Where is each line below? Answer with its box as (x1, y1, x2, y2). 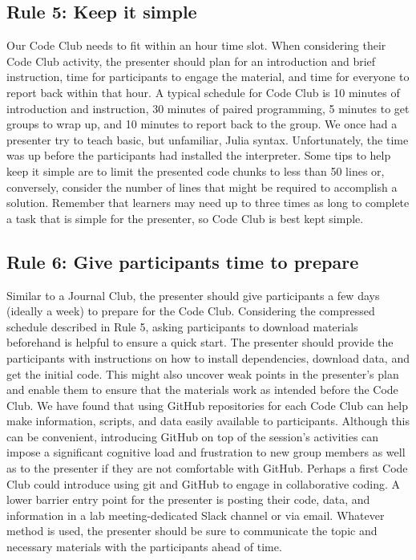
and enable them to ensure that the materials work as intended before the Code (6, 381, 398, 398)
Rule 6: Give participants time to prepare (6, 249, 359, 274)
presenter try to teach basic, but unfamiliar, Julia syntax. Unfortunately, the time (6, 131, 409, 148)
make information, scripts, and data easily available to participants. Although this (6, 412, 410, 429)
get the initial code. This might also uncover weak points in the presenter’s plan (6, 365, 399, 382)
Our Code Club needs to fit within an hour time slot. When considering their (6, 37, 386, 54)
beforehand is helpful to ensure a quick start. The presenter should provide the (6, 334, 394, 351)
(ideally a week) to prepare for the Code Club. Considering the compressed (6, 302, 375, 319)
